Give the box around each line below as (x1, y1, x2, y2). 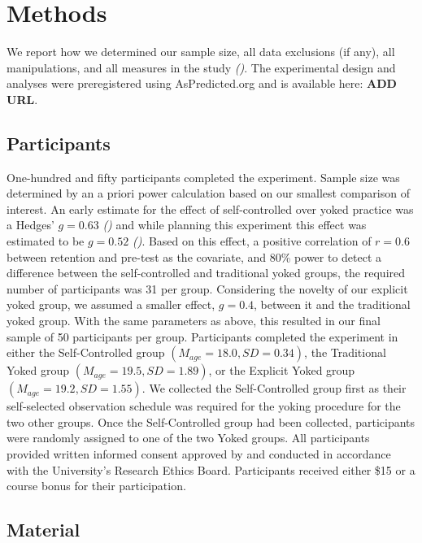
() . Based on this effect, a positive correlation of (132, 232, 372, 250)
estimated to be (7, 232, 85, 250)
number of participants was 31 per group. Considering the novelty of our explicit (7, 280, 408, 297)
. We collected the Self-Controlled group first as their (141, 380, 407, 397)
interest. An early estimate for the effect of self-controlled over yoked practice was (7, 200, 414, 217)
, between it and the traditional (254, 296, 411, 313)
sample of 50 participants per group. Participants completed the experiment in (7, 328, 398, 345)
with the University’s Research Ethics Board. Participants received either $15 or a (7, 461, 415, 478)
